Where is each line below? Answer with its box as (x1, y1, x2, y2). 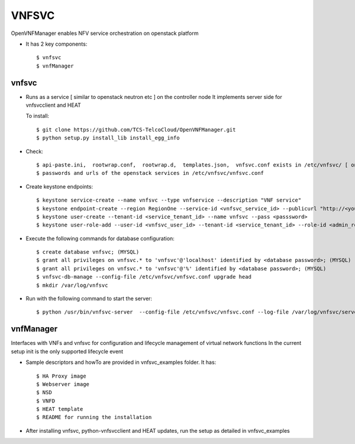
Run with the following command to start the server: (25, 295, 153, 302)
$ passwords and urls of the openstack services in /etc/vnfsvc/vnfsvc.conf (36, 170, 264, 177)
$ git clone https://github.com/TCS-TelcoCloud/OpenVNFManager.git (36, 126, 236, 133)
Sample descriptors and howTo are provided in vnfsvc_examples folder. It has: (25, 359, 217, 366)
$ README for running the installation (36, 414, 152, 421)
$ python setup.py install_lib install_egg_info (36, 135, 180, 142)
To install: (25, 113, 50, 120)
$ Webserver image (36, 381, 90, 388)
